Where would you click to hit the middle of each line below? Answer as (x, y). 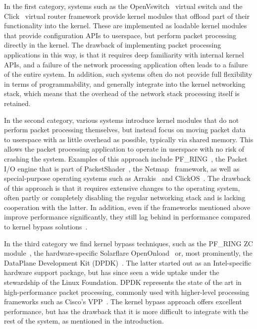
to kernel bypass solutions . (46, 227)
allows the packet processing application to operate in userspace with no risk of (124, 149)
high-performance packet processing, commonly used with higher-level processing (127, 292)
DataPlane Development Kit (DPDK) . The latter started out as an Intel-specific (128, 262)
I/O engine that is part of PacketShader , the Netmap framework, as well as (122, 168)
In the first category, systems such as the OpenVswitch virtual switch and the (123, 6)
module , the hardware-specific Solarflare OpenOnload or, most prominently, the (128, 253)
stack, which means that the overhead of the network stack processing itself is (122, 93)
